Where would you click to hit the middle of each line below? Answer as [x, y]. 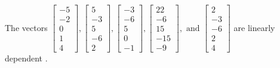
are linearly [254, 27]
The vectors [26, 27]
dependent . [26, 58]
